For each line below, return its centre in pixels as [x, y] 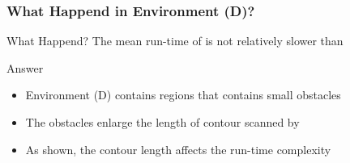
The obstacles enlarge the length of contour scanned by [162, 122]
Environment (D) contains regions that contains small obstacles [183, 95]
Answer [25, 67]
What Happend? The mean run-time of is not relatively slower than [175, 41]
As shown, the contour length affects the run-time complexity [178, 149]
